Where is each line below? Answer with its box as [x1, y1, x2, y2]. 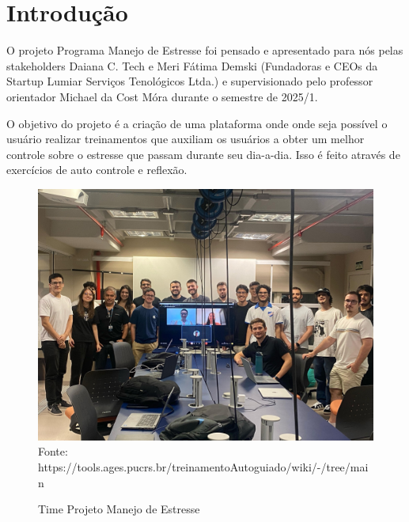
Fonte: [38, 443, 68, 460]
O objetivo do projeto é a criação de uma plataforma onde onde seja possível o [6, 115, 388, 131]
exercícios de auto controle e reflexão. [6, 161, 187, 178]
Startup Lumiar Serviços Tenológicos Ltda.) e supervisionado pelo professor [6, 73, 373, 89]
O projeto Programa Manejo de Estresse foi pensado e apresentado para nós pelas [6, 42, 403, 59]
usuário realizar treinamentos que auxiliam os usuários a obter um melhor [6, 130, 365, 147]
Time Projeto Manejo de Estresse [38, 501, 200, 517]
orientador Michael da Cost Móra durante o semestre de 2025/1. [6, 88, 318, 104]
